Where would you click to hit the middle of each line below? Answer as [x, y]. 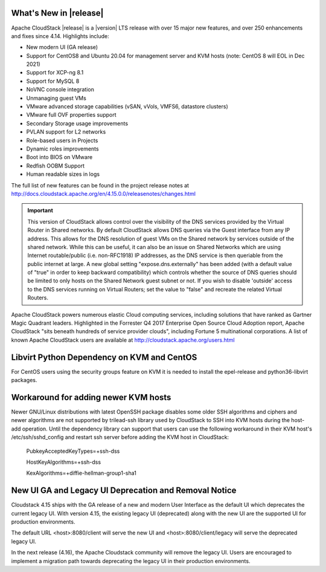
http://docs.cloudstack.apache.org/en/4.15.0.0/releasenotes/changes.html [104, 193]
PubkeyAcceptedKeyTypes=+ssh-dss [73, 451]
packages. [24, 380]
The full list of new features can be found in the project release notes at [100, 185]
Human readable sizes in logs [63, 174]
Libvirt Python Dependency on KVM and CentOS [104, 357]
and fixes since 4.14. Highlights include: [60, 36]
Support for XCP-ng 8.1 [55, 73]
